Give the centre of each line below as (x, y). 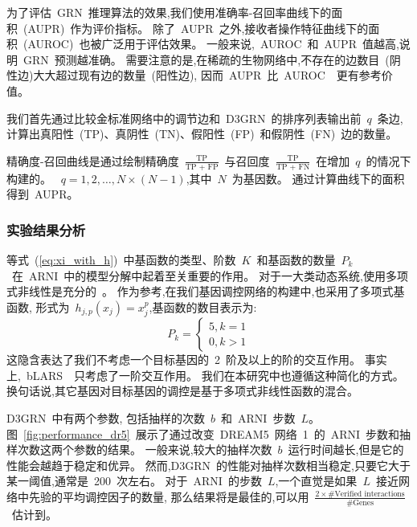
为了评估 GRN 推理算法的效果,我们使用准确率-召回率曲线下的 (169, 12)
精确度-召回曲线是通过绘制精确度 (93, 160)
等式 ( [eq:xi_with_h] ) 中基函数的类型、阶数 (121, 259)
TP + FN (293, 167)
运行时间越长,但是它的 (346, 449)
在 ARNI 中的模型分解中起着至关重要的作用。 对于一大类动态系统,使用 (198, 275)
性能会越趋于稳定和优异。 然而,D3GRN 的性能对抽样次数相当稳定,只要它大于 (208, 465)
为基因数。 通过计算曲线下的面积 (318, 178)
